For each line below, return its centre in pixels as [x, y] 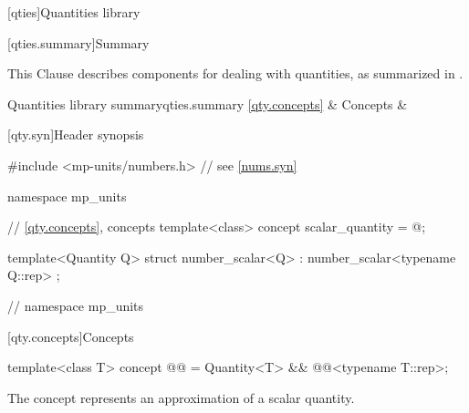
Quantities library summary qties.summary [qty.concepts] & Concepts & [208, 103]
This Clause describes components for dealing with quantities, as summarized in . [235, 73]
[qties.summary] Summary [78, 42]
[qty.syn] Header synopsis [76, 134]
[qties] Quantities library [74, 12]
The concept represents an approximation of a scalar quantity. [181, 397]
